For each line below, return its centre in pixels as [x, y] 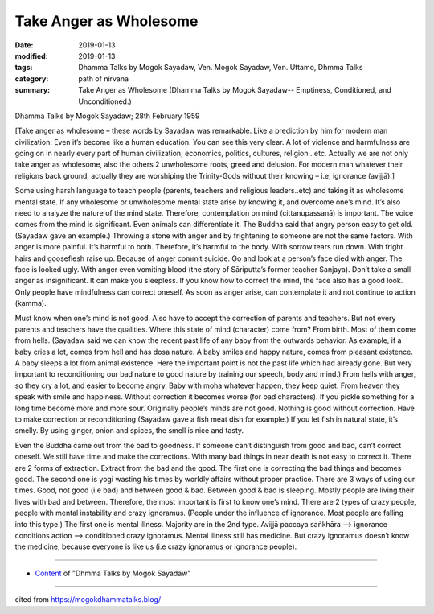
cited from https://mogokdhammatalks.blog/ [88, 600]
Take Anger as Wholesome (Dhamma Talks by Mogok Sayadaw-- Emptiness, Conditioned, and [235, 90]
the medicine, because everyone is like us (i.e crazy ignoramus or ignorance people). [156, 546]
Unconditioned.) [105, 101]
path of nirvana [103, 78]
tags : [24, 68]
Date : [24, 45]
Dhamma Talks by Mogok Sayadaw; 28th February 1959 [107, 116]
